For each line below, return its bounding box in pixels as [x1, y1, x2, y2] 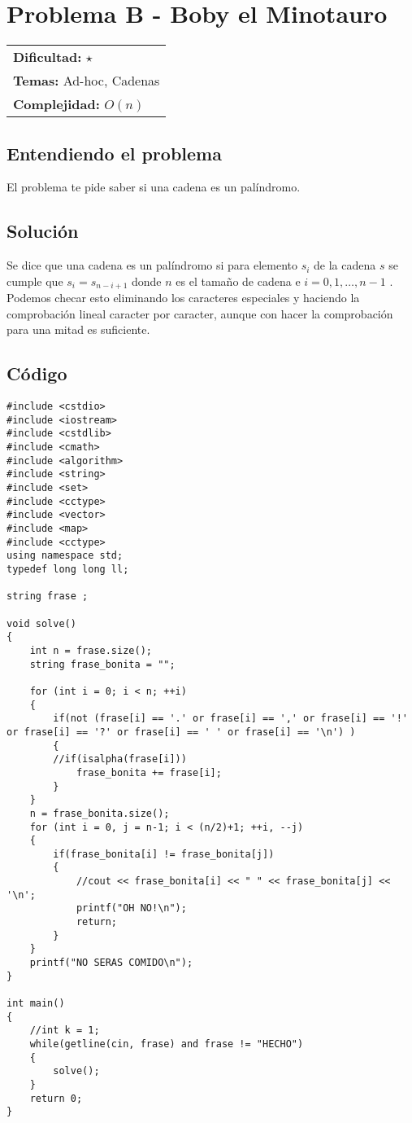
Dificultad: [13, 47, 82, 67]
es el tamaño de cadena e [176, 272, 301, 289]
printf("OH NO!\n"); [76, 902, 187, 915]
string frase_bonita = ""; [29, 658, 176, 670]
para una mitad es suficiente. [7, 321, 150, 338]
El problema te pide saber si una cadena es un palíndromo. [7, 178, 301, 195]
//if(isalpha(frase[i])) [53, 753, 187, 765]
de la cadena [314, 257, 376, 274]
